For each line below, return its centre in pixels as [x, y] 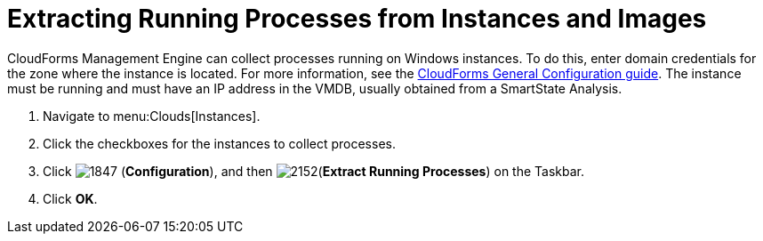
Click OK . [70, 198]
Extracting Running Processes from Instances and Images [357, 19]
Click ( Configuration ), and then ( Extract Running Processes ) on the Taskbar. [314, 171]
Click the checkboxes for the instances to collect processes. [219, 143]
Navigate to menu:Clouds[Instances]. [152, 116]
